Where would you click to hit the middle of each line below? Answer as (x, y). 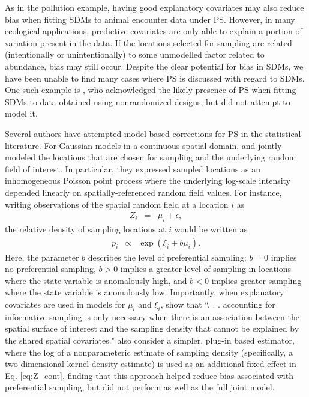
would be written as (211, 229)
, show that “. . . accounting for (218, 304)
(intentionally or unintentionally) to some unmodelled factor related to (135, 54)
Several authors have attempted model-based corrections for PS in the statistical (153, 133)
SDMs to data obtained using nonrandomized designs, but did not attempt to (148, 101)
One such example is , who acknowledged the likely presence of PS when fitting (151, 90)
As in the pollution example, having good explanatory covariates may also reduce (154, 7)
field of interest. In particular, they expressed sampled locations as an (133, 168)
